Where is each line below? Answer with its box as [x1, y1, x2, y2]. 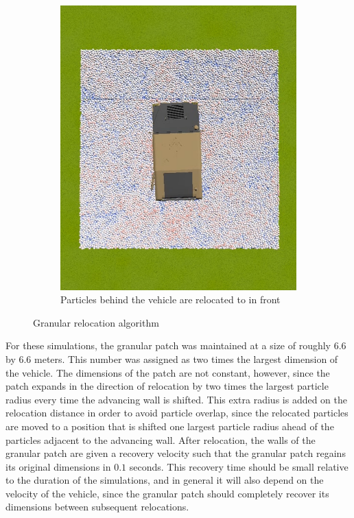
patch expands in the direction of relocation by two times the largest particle [5, 379, 329, 393]
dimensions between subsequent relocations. [5, 499, 189, 514]
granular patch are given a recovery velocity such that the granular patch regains [5, 446, 346, 460]
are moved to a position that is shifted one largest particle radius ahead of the [5, 419, 334, 433]
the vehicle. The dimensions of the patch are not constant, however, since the [5, 365, 330, 379]
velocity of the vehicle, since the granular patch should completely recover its [5, 486, 329, 500]
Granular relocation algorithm [33, 315, 159, 329]
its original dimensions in [5, 459, 111, 473]
